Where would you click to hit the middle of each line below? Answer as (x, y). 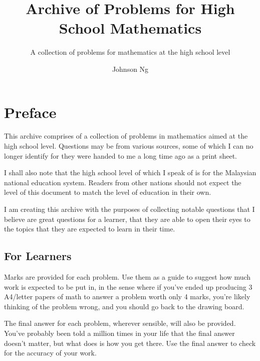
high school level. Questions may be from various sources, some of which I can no (129, 146)
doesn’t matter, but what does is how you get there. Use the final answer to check (130, 343)
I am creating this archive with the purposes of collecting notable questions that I (129, 209)
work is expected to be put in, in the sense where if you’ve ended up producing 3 (128, 286)
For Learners (38, 256)
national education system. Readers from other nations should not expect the (123, 182)
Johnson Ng (130, 69)
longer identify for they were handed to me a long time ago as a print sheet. (121, 155)
